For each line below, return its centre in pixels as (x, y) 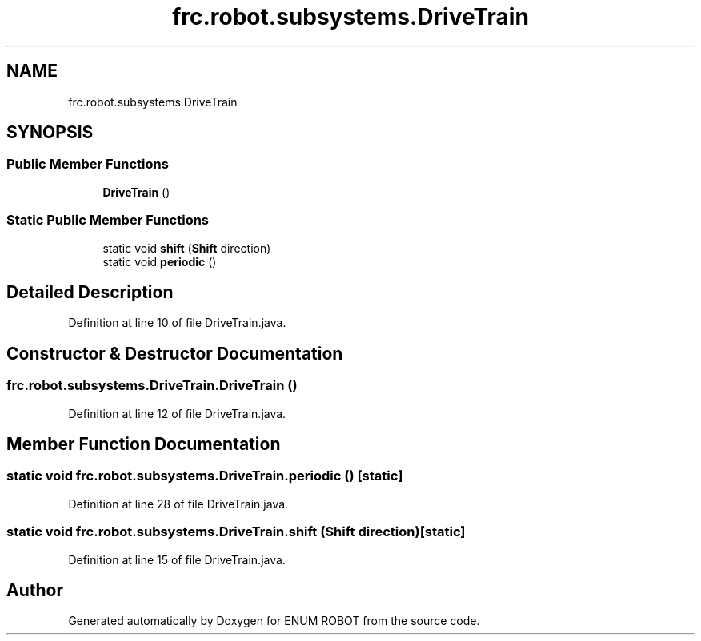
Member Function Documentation (144, 444)
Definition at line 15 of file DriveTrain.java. (177, 559)
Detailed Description (90, 292)
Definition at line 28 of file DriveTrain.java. (178, 504)
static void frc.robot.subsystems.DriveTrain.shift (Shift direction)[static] (236, 532)
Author (35, 591)
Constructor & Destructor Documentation (175, 353)
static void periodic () (160, 261)
